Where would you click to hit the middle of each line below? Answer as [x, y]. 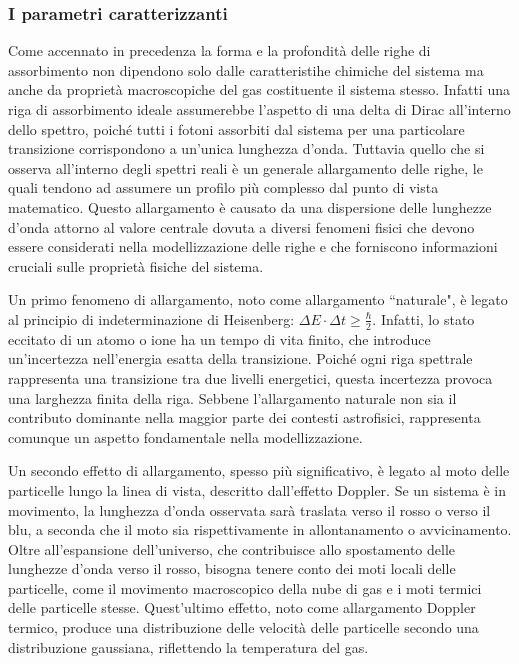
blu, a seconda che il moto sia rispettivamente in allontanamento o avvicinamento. [260, 529]
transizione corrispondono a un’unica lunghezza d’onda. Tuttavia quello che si [246, 148]
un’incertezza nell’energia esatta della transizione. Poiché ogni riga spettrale [240, 358]
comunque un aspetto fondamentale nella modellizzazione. [185, 436]
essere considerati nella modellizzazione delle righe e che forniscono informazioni [253, 246]
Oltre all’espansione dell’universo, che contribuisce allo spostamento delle [232, 548]
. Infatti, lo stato [423, 318]
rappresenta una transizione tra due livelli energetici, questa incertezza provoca [250, 377]
